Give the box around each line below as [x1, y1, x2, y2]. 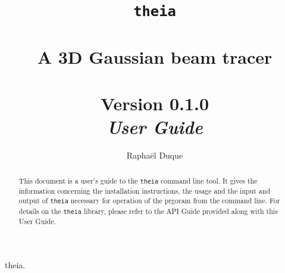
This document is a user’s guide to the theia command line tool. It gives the [18, 175, 258, 185]
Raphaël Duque [126, 149, 183, 162]
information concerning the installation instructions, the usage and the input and [18, 185, 271, 196]
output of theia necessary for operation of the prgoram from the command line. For [18, 196, 280, 206]
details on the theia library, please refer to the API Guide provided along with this [18, 206, 278, 216]
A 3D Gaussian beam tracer [37, 44, 273, 69]
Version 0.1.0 [100, 91, 209, 116]
